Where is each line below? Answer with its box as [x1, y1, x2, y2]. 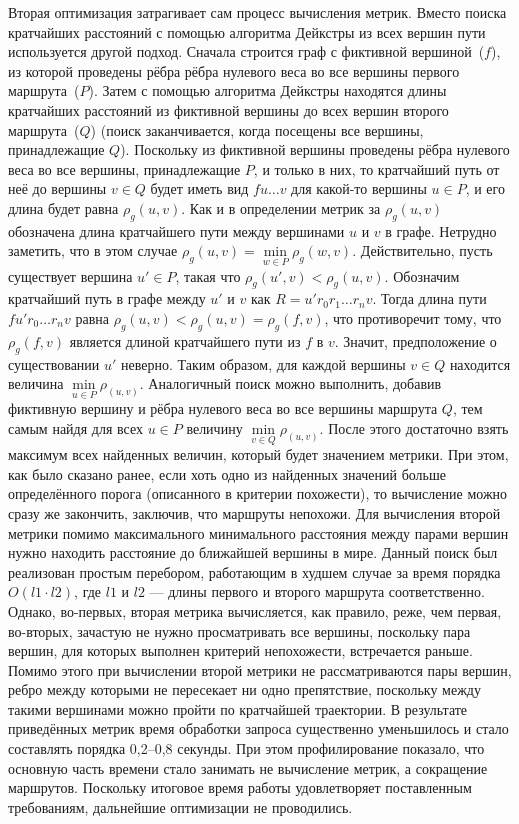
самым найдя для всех [8, 417, 143, 438]
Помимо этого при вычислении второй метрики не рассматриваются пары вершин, [8, 659, 512, 680]
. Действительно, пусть [352, 240, 493, 261]
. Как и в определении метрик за [181, 197, 381, 218]
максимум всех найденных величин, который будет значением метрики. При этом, [8, 444, 509, 465]
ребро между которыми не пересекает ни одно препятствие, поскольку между [8, 679, 481, 700]
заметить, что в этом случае [8, 240, 178, 261]
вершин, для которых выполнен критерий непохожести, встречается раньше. [8, 640, 473, 661]
